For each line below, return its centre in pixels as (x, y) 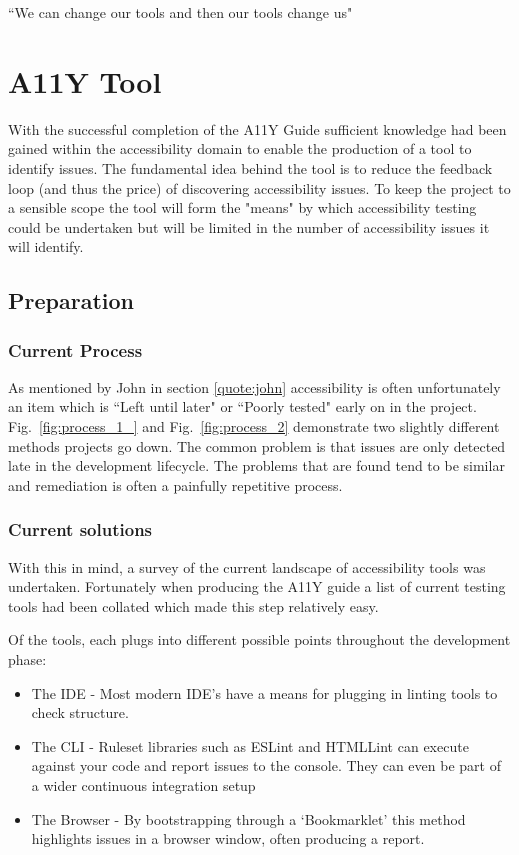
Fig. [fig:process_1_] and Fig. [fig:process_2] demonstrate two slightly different (254, 426)
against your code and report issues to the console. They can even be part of (266, 765)
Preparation (71, 300)
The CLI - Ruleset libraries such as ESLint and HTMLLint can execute (250, 745)
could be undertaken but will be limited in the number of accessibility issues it (249, 226)
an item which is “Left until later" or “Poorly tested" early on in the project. (242, 406)
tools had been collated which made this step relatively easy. (193, 605)
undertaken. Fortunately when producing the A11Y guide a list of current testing (257, 586)
